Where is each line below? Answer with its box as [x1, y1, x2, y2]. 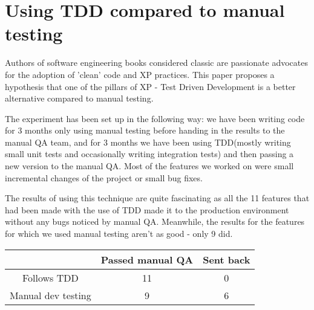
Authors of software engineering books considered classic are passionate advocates [5, 56, 308, 69]
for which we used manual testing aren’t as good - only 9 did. [5, 227, 233, 240]
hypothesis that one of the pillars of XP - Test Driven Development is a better [5, 80, 296, 92]
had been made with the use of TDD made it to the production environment [5, 203, 289, 216]
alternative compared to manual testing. [5, 92, 154, 105]
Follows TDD [22, 270, 79, 285]
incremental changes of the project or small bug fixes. [5, 171, 203, 184]
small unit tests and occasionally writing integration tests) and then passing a [5, 147, 294, 160]
